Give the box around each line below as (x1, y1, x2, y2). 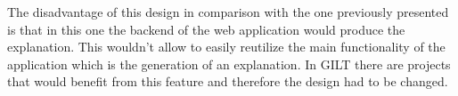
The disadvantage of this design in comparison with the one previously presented (7, 3, 449, 20)
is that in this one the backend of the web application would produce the (7, 20, 405, 38)
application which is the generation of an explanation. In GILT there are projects (7, 54, 451, 73)
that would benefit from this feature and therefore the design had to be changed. (7, 72, 448, 91)
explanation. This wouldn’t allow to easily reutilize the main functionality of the (7, 37, 446, 56)
